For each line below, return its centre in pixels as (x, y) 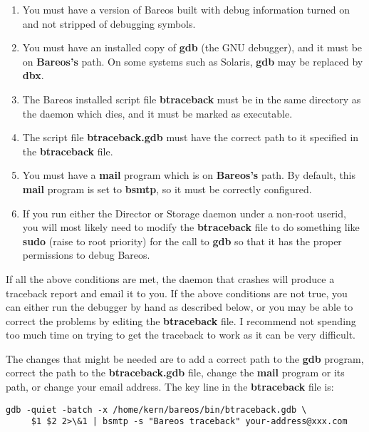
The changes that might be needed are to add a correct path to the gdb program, (185, 358)
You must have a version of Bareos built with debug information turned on (186, 9)
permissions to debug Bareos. (86, 255)
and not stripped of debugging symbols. (109, 23)
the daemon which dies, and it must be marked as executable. (157, 113)
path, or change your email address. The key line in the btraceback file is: (170, 387)
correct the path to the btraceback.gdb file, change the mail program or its (175, 372)
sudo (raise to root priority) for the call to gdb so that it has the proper (182, 241)
